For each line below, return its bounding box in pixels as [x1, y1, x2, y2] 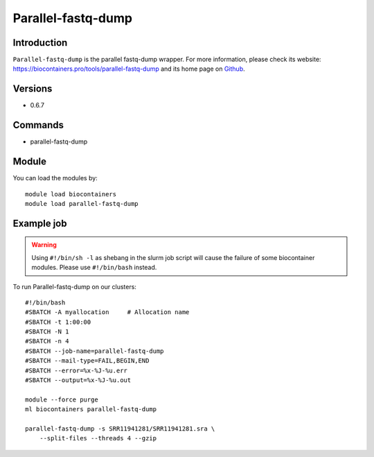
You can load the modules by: [12, 174, 98, 182]
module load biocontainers [25, 190, 117, 198]
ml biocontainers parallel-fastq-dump [25, 406, 157, 413]
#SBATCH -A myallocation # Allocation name [25, 309, 190, 316]
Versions [12, 83, 53, 95]
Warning [31, 241, 57, 249]
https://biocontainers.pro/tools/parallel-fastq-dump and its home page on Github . [12, 64, 245, 73]
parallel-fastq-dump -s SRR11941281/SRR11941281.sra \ [25, 425, 215, 433]
